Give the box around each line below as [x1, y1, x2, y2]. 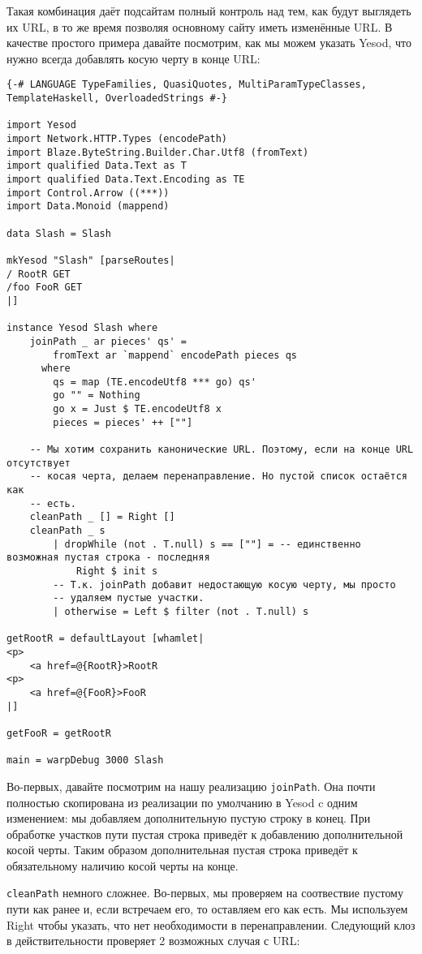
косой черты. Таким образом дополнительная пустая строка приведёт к [6, 841, 358, 858]
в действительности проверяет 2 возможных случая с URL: [6, 932, 300, 949]
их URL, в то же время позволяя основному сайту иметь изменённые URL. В [6, 18, 393, 35]
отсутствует [6, 457, 71, 469]
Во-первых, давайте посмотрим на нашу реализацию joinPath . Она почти [6, 777, 376, 794]
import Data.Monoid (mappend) [6, 200, 170, 213]
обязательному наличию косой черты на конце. [6, 857, 239, 874]
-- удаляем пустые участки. [53, 592, 205, 604]
